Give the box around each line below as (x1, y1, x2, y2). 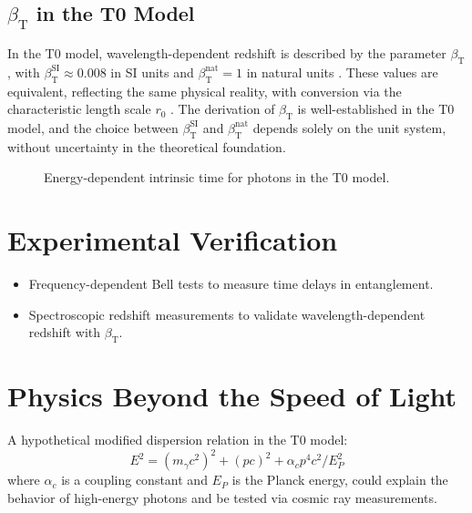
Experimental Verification (7, 221, 338, 259)
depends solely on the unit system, (252, 118, 446, 137)
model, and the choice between (7, 118, 179, 137)
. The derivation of (170, 99, 275, 118)
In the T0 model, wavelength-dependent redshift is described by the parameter (7, 44, 446, 62)
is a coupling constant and (61, 470, 208, 489)
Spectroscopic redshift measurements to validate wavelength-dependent (28, 304, 426, 323)
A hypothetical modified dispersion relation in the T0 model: (7, 430, 348, 449)
